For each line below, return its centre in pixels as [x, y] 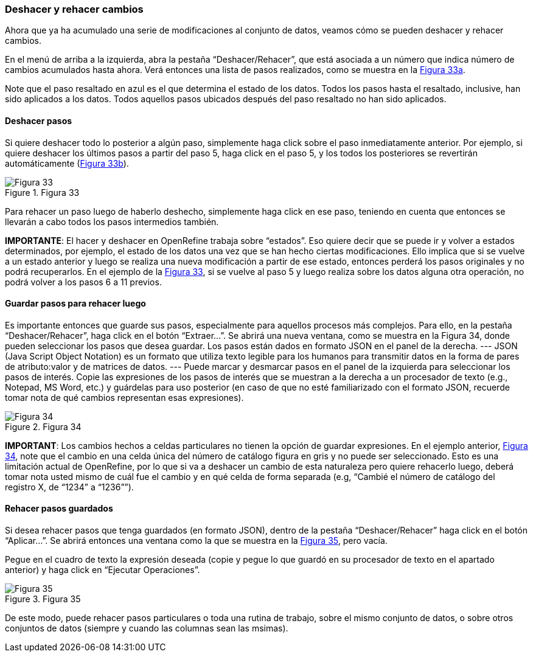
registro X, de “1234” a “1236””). [69, 487]
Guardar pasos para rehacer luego [75, 304]
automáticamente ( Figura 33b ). [67, 163]
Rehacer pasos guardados [59, 509]
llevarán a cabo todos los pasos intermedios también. [112, 221]
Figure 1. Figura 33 [42, 192]
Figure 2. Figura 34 [43, 426]
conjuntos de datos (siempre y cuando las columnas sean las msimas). [147, 628]
